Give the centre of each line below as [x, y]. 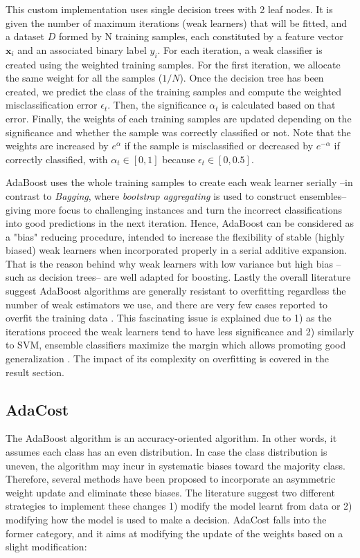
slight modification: [46, 547]
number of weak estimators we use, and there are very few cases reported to [166, 304]
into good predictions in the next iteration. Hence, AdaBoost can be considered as [180, 223]
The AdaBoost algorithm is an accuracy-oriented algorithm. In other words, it [171, 438]
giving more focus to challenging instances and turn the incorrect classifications [174, 209]
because [179, 159]
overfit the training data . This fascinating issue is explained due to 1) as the [169, 318]
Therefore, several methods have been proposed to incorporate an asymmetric [171, 479]
